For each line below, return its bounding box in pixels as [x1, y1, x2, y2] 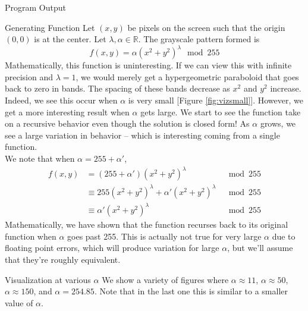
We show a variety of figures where [102, 273, 229, 285]
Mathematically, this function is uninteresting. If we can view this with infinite [5, 59, 292, 71]
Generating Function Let [5, 21, 95, 33]
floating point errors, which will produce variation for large [5, 241, 219, 254]
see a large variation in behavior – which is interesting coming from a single [5, 128, 280, 141]
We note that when [5, 152, 75, 165]
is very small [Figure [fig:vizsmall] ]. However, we [128, 94, 303, 106]
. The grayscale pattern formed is [138, 33, 260, 45]
